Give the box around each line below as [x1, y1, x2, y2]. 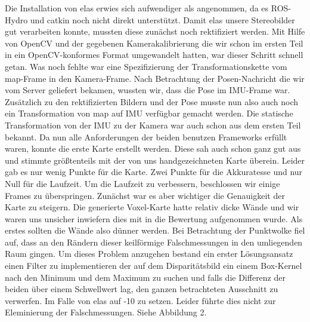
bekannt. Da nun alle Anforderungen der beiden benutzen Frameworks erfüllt [5, 130, 287, 143]
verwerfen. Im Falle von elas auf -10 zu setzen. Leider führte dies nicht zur [5, 294, 276, 306]
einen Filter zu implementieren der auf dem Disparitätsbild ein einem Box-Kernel [5, 259, 302, 272]
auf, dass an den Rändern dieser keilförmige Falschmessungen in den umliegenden [5, 235, 303, 248]
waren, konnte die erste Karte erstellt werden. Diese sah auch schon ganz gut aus [5, 142, 301, 155]
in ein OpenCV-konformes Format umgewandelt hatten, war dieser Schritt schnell [5, 48, 303, 61]
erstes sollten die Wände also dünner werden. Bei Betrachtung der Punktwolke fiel [5, 224, 305, 237]
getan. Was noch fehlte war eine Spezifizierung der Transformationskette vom [5, 60, 287, 72]
